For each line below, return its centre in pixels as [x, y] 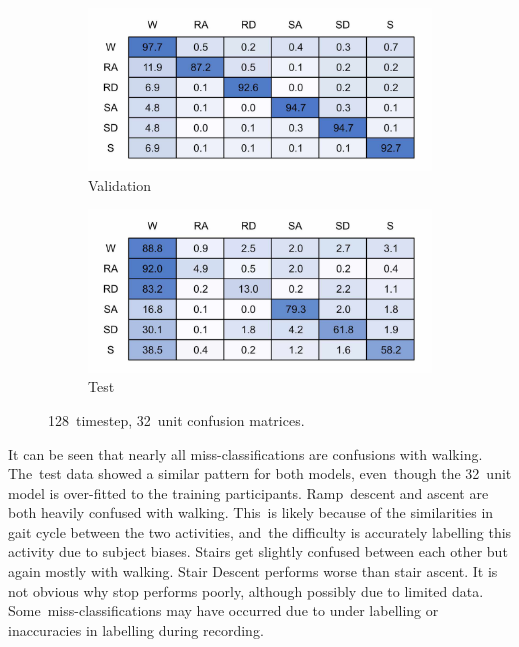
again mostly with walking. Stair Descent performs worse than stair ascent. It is [253, 571]
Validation [120, 184]
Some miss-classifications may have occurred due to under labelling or [223, 610]
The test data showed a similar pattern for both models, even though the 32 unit [260, 473]
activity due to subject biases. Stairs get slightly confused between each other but [258, 551]
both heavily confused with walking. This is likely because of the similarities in [251, 512]
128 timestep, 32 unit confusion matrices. [176, 419]
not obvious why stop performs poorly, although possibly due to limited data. [246, 590]
